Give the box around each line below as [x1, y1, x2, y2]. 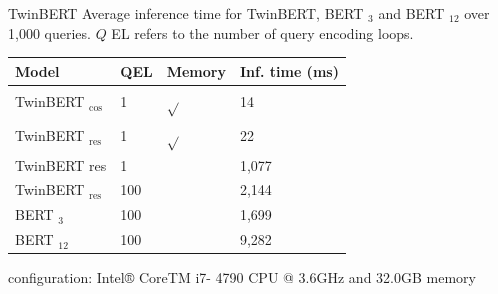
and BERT [378, 3, 445, 23]
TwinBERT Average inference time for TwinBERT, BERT [8, 3, 364, 23]
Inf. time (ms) [239, 60, 339, 81]
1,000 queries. [8, 22, 91, 43]
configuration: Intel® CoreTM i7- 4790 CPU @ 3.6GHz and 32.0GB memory [8, 267, 476, 288]
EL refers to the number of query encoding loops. [111, 22, 414, 43]
